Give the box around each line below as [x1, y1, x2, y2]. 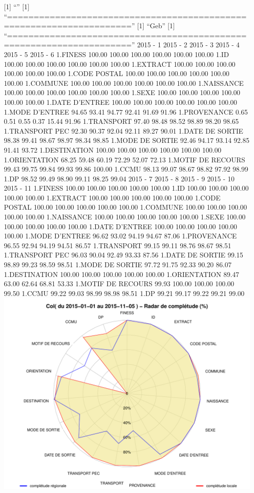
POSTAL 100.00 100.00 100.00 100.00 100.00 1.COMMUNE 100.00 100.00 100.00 [4, 202, 247, 212]
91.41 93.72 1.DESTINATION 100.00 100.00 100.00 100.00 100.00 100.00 [4, 144, 221, 155]
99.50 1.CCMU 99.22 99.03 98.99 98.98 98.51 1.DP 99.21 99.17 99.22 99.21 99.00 [4, 288, 245, 298]
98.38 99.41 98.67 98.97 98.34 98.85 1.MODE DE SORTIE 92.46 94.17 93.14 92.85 [4, 135, 250, 145]
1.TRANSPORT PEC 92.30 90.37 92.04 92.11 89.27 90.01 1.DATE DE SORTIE [4, 125, 243, 136]
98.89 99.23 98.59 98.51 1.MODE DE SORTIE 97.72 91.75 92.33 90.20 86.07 [4, 259, 232, 270]
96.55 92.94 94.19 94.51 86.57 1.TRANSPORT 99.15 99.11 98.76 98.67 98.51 [4, 240, 232, 250]
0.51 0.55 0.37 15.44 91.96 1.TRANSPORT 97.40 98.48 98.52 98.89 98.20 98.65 [4, 116, 239, 126]
